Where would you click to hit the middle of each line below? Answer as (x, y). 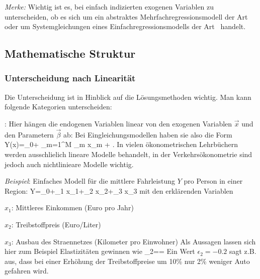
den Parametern (29, 134)
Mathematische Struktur (70, 53)
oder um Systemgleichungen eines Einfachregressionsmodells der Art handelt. (125, 26)
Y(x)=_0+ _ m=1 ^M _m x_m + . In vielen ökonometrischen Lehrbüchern (121, 144)
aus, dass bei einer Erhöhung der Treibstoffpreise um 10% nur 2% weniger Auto (127, 261)
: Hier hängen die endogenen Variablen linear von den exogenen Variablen (118, 123)
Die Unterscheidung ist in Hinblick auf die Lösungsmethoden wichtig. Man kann (128, 97)
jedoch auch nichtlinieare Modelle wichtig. (69, 164)
